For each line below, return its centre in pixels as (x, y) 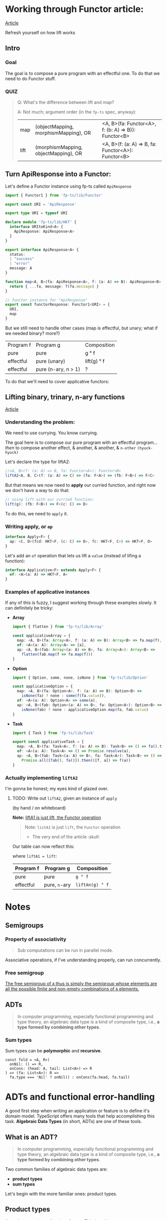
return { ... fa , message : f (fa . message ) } (54, 286)
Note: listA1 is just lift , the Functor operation (73, 827)
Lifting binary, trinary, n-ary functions (65, 397)
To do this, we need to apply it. (37, 513)
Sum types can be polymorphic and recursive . (53, 1051)
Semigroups (24, 925)
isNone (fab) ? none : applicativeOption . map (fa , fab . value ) (85, 710)
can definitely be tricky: (29, 608)
